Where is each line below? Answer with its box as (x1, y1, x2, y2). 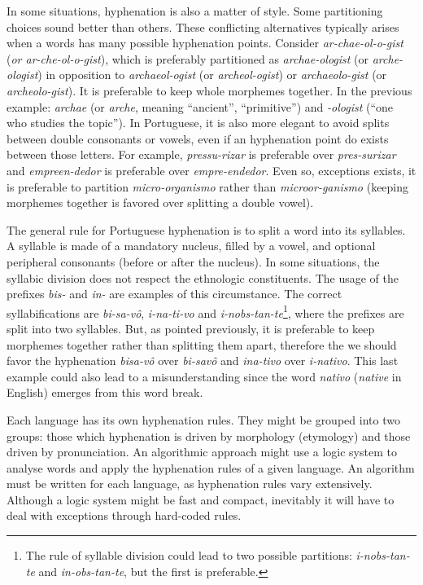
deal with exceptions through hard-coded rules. (7, 507, 242, 524)
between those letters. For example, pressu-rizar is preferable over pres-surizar (7, 146, 396, 163)
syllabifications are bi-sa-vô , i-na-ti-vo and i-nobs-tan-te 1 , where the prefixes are (7, 301, 404, 321)
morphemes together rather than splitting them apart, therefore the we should (7, 336, 397, 353)
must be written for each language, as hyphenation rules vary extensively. (7, 475, 373, 492)
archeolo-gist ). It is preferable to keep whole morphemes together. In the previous (7, 81, 412, 99)
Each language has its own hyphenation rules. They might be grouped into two (7, 411, 400, 428)
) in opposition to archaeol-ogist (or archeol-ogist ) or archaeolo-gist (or (37, 66, 387, 83)
